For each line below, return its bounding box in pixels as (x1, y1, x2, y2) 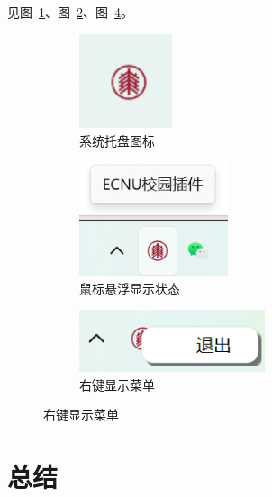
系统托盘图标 (79, 131, 155, 149)
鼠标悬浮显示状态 (79, 278, 180, 297)
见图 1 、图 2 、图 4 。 (7, 3, 133, 21)
